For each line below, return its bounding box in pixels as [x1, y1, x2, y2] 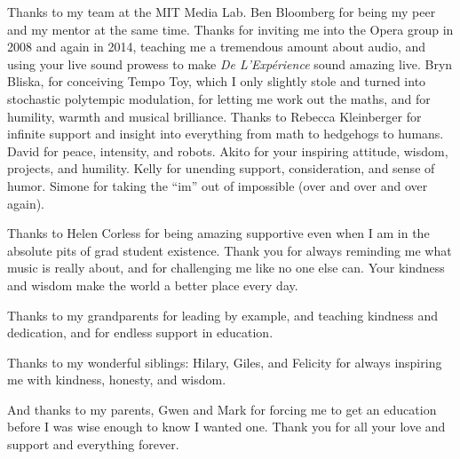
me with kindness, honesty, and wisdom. [7, 370, 226, 389]
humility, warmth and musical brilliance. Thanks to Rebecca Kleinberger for [7, 107, 422, 125]
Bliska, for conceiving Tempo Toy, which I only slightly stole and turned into [7, 72, 426, 91]
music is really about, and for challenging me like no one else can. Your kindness [7, 258, 445, 277]
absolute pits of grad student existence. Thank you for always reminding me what [7, 241, 452, 259]
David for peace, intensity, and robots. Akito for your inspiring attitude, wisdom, [7, 141, 448, 160]
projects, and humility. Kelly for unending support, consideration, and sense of [7, 159, 435, 178]
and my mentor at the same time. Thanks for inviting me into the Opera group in [7, 20, 454, 38]
